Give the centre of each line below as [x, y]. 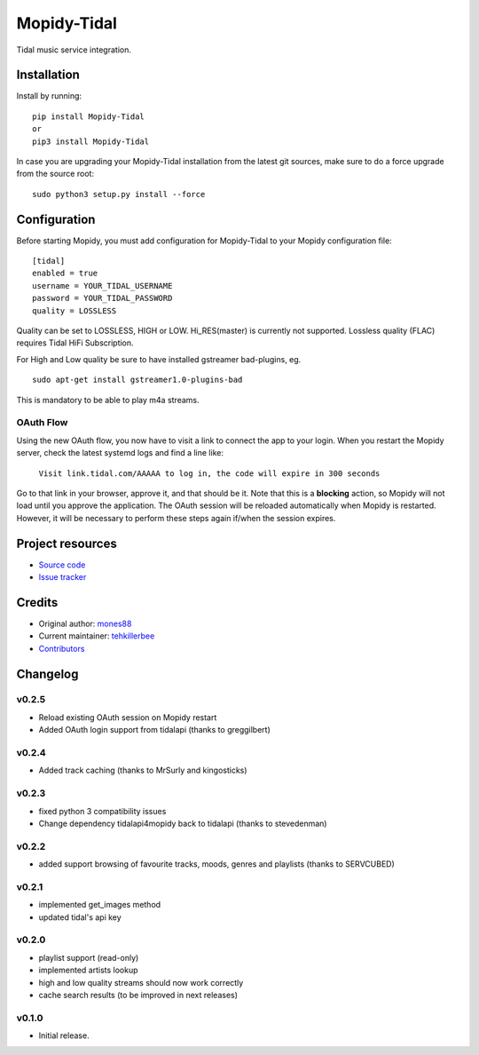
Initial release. [64, 1035]
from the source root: [55, 174]
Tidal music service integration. [74, 50]
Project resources [67, 543]
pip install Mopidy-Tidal [89, 116]
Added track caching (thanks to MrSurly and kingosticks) [143, 770]
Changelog [47, 674]
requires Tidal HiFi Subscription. [75, 343]
